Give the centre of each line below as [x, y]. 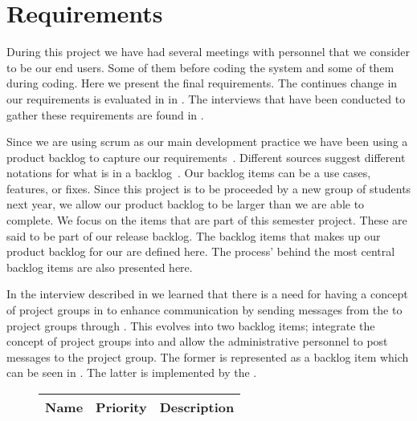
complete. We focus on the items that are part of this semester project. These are [207, 220]
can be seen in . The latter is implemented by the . [132, 372]
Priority [121, 407]
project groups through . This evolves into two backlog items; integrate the [191, 325]
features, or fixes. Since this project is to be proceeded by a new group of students [209, 188]
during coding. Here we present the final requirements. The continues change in [202, 83]
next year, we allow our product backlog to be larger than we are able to [186, 204]
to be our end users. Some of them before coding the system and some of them [200, 67]
